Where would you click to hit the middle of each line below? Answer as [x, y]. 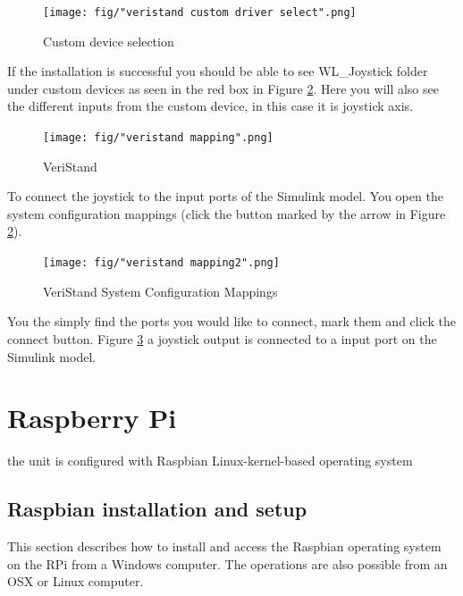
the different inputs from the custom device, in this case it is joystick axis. [210, 106]
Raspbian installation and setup [157, 509]
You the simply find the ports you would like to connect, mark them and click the [231, 321]
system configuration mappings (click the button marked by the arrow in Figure [227, 213]
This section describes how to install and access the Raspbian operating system [224, 546]
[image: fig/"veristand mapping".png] [158, 138]
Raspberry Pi [92, 418]
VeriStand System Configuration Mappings [160, 291]
